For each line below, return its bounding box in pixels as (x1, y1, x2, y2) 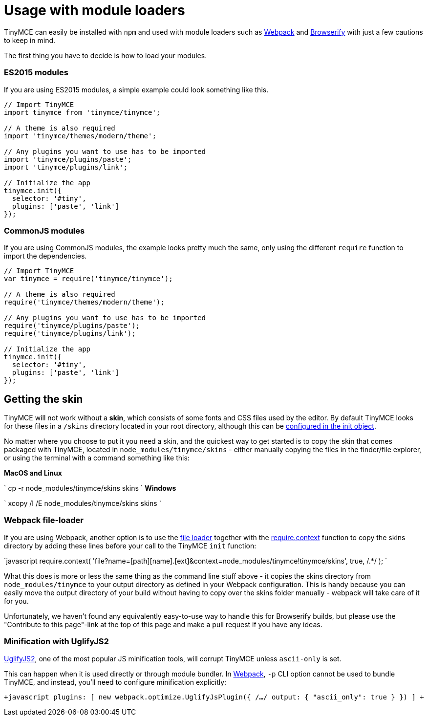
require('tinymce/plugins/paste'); (4, 322, 140, 330)
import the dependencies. (4, 252, 87, 261)
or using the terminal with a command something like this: (4, 454, 190, 462)
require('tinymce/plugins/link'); (4, 329, 136, 338)
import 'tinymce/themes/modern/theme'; (4, 131, 156, 140)
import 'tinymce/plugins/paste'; (4, 155, 132, 163)
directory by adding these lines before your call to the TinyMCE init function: (4, 541, 257, 550)
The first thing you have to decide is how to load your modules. (4, 51, 207, 60)
